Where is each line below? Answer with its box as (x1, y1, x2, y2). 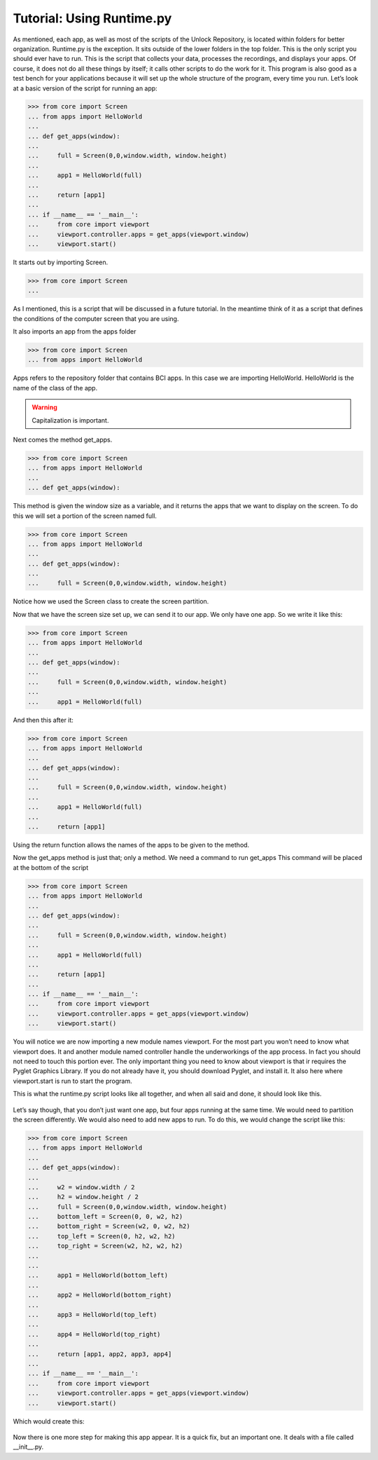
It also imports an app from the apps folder (13, 327, 136, 336)
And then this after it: (13, 716, 73, 724)
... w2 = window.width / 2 (27, 1183, 136, 1191)
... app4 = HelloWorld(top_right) (27, 1330, 161, 1338)
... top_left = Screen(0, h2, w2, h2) (27, 1232, 176, 1240)
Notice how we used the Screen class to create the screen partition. (13, 597, 209, 606)
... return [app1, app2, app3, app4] (27, 1350, 172, 1358)
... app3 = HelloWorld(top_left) (27, 1311, 157, 1318)
